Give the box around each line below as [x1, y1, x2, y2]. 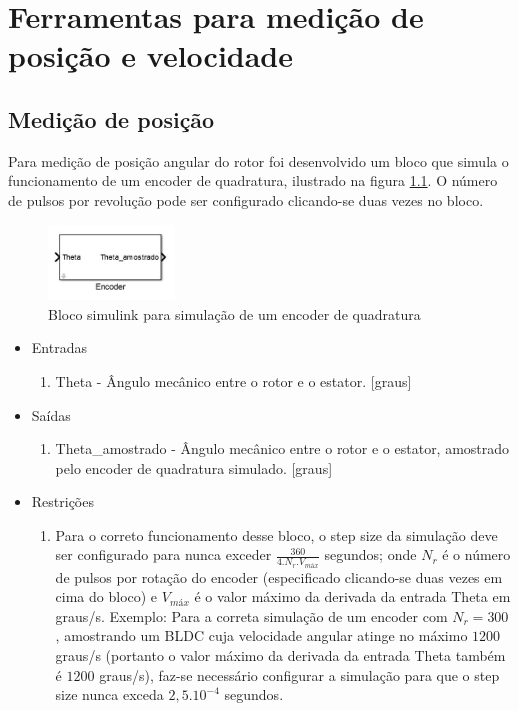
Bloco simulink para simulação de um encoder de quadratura [48, 303, 421, 324]
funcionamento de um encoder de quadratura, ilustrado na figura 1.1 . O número [8, 170, 498, 191]
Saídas [31, 404, 71, 425]
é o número [442, 544, 511, 565]
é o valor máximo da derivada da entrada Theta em [194, 586, 511, 607]
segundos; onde [324, 544, 417, 565]
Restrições [31, 491, 94, 512]
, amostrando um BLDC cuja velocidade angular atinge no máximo [55, 625, 468, 646]
